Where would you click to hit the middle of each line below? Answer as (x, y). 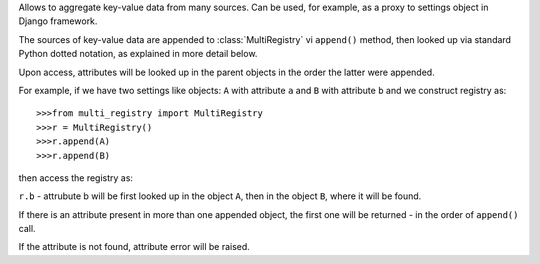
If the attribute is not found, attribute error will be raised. (134, 247)
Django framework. (58, 21)
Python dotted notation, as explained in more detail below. (138, 54)
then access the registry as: (76, 177)
